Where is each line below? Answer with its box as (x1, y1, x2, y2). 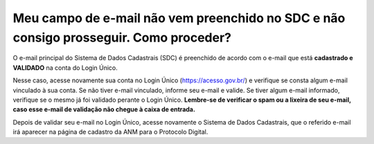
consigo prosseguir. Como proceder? (12, 30, 232, 45)
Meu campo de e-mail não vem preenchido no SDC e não (12, 10, 346, 26)
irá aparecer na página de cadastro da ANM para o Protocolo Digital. (12, 128, 208, 136)
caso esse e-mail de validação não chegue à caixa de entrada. (12, 105, 195, 114)
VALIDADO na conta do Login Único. (12, 63, 118, 72)
